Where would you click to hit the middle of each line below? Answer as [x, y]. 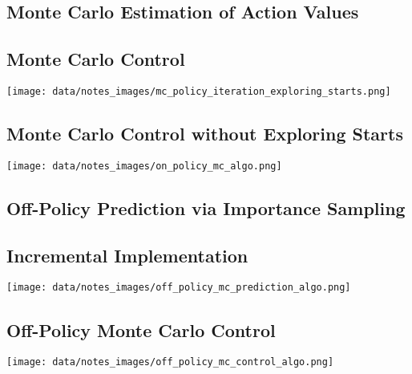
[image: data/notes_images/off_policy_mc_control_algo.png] [170, 362]
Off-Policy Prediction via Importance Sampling [206, 207]
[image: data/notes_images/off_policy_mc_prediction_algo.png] [179, 288]
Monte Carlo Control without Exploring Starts [205, 134]
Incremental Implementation [127, 255]
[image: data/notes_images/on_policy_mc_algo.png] [144, 166]
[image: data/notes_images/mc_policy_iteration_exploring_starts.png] [199, 91]
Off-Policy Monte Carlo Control [141, 329]
